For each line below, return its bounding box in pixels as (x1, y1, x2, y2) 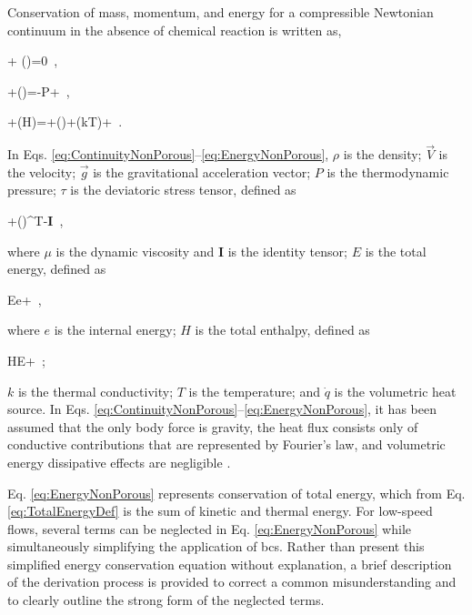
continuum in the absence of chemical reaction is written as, (7, 20, 342, 39)
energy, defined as (7, 259, 106, 278)
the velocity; (7, 162, 76, 181)
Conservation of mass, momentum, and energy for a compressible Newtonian (7, 3, 434, 21)
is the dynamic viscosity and (55, 241, 215, 260)
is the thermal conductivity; (17, 381, 174, 400)
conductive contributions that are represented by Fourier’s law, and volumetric (7, 435, 446, 454)
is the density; (343, 145, 422, 164)
